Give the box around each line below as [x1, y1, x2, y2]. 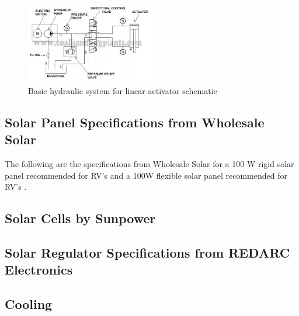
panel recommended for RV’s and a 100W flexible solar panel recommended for [5, 169, 287, 181]
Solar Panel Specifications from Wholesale [5, 113, 265, 131]
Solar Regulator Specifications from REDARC [5, 243, 290, 261]
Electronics [5, 261, 73, 279]
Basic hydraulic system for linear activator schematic [28, 84, 217, 96]
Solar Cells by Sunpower [5, 209, 156, 227]
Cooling [5, 295, 53, 313]
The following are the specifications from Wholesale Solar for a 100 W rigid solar [5, 157, 294, 169]
